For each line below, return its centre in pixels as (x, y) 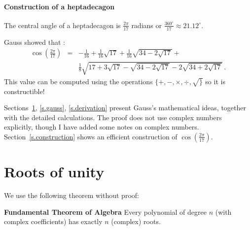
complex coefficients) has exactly (53, 221)
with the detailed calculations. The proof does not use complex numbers (113, 117)
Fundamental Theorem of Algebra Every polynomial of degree (105, 212)
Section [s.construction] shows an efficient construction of (91, 136)
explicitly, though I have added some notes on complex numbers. (102, 127)
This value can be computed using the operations (78, 81)
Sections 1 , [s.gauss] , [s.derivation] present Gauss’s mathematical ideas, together (125, 108)
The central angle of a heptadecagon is (62, 25)
